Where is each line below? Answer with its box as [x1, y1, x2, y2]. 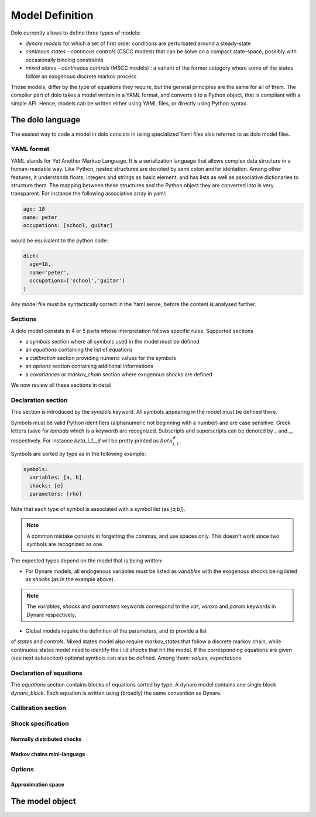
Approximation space [11, 781, 64, 788]
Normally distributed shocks [11, 735, 82, 743]
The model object [11, 797, 76, 806]
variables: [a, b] [29, 474, 82, 481]
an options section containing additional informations [25, 363, 153, 370]
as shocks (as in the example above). [25, 576, 115, 583]
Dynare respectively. [26, 611, 77, 618]
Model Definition [11, 9, 94, 22]
